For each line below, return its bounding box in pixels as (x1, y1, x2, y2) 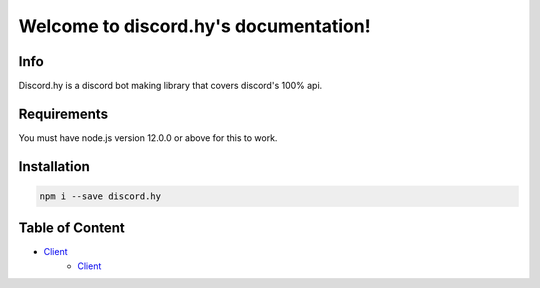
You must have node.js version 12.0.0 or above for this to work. (18, 131, 278, 144)
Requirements (18, 105, 109, 122)
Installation (18, 158, 90, 175)
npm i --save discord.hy (39, 190, 162, 202)
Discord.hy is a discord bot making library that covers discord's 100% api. (18, 80, 323, 92)
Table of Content (18, 220, 125, 237)
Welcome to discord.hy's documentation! (18, 15, 371, 37)
